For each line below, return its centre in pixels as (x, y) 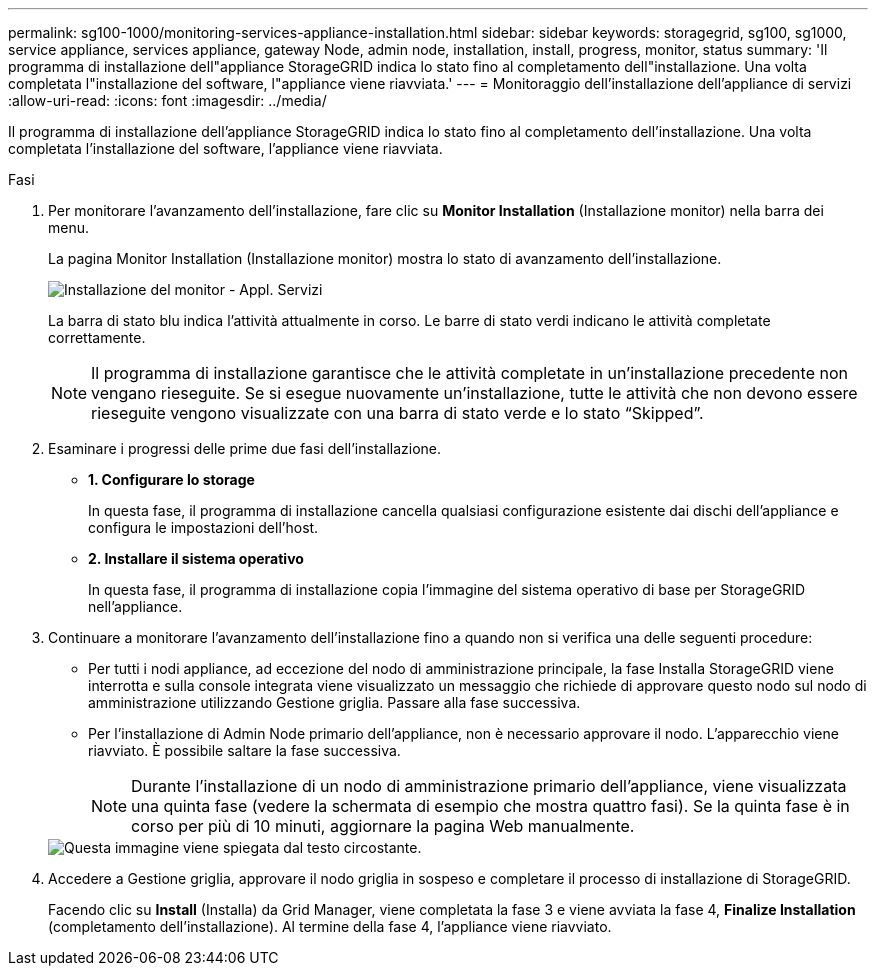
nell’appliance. (135, 606)
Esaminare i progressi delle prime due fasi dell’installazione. (245, 448)
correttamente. (97, 337)
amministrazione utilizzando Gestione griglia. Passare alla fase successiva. (334, 702)
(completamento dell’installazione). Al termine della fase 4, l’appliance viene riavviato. (330, 926)
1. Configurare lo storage (171, 479)
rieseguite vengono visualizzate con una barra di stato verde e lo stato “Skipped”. (397, 413)
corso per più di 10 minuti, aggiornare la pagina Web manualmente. (383, 826)
